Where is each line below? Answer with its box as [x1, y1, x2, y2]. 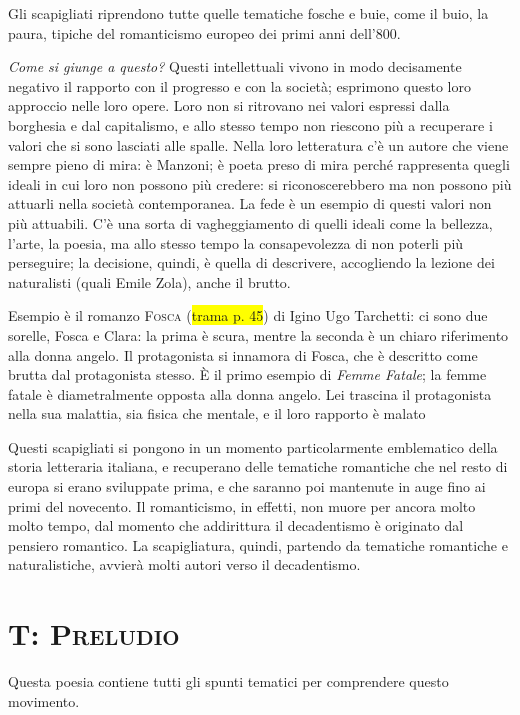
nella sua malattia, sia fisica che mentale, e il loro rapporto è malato [8, 403, 426, 424]
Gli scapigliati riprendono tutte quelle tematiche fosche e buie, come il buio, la [8, 3, 489, 23]
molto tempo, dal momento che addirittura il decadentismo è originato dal [8, 515, 464, 536]
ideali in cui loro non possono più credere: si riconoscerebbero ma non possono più [8, 173, 512, 194]
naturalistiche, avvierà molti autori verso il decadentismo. [8, 554, 361, 575]
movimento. [8, 690, 80, 711]
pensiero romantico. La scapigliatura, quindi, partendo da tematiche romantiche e [8, 534, 508, 555]
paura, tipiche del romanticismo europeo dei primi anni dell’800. [8, 22, 401, 43]
